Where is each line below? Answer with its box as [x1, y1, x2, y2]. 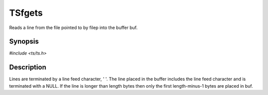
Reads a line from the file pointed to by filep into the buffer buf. [9, 25, 138, 31]
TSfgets [9, 7, 43, 18]
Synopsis [9, 37, 39, 46]
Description [9, 63, 47, 71]
